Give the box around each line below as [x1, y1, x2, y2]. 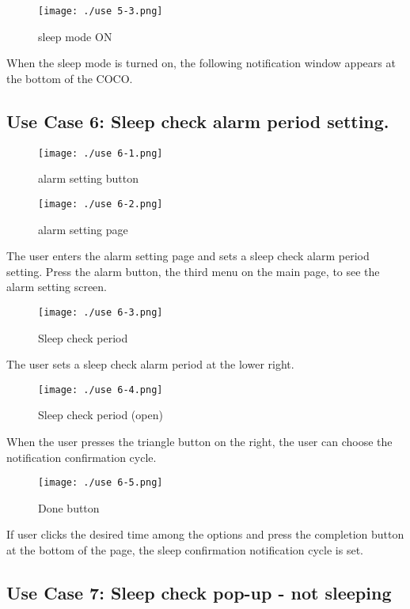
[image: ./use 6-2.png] [38, 198, 163, 210]
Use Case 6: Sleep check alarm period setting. [6, 108, 389, 133]
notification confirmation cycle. [6, 448, 157, 465]
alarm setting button [38, 170, 139, 187]
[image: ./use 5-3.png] [38, 6, 163, 17]
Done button [38, 499, 100, 516]
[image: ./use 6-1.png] [38, 147, 163, 159]
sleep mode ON [38, 28, 112, 44]
